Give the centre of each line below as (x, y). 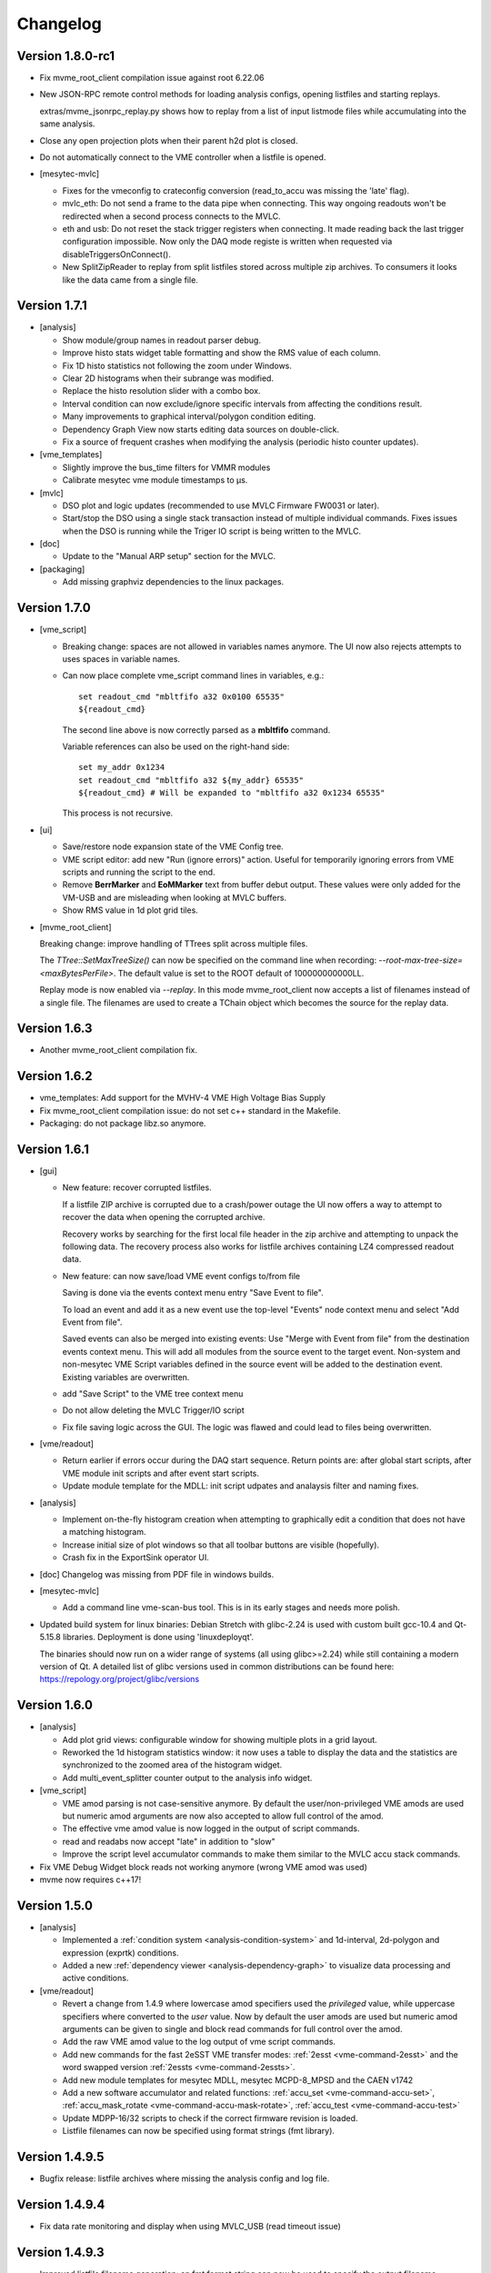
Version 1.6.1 (53, 1149)
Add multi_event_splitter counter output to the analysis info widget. (187, 1777)
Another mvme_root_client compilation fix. (118, 1050)
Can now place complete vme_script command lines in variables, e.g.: (193, 676)
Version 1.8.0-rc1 (66, 56)
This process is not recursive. (118, 813)
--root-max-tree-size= (421, 960)
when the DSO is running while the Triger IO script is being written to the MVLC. (212, 531)
